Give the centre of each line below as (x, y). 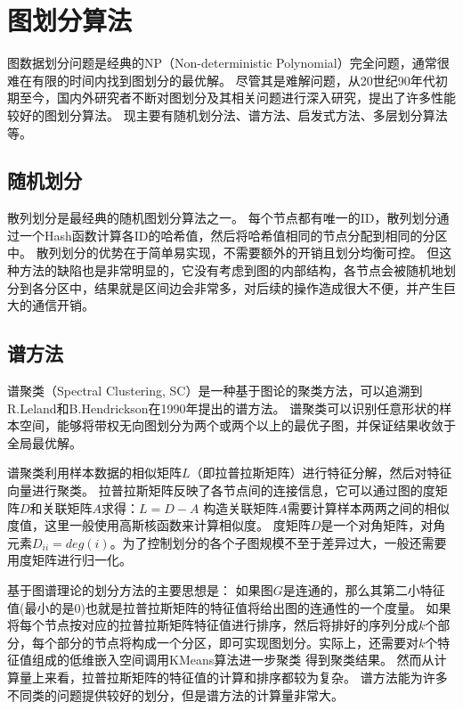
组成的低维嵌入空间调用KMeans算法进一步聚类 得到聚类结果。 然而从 (233, 660)
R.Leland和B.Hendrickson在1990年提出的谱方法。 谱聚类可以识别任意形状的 (223, 408)
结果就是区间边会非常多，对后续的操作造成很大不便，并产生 (268, 287)
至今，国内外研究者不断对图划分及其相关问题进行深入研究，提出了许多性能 (237, 98)
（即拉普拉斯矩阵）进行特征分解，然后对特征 (321, 473)
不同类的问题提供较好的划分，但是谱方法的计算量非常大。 (175, 694)
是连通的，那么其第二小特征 (364, 590)
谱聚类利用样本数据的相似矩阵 (94, 473)
